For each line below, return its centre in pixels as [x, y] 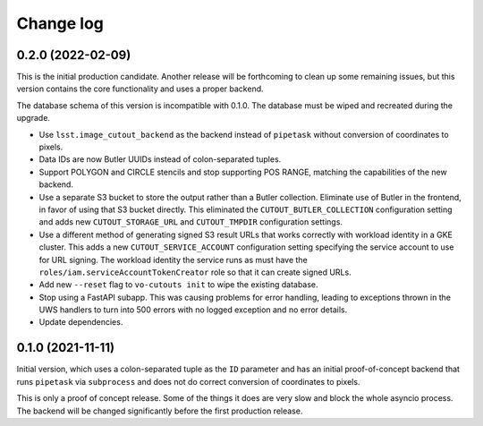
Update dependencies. [81, 322]
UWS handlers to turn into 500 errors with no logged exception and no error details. [193, 310]
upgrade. [34, 118]
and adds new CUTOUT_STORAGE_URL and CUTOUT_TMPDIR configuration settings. [191, 222]
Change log [60, 23]
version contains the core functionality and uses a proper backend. [140, 89]
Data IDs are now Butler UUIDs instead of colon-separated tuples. [160, 159]
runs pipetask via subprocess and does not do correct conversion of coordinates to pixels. [188, 381]
